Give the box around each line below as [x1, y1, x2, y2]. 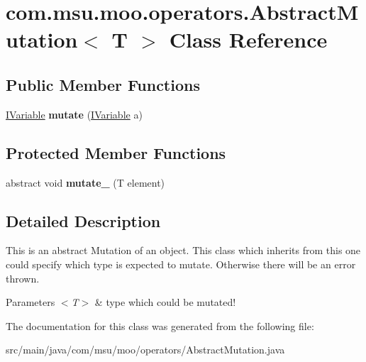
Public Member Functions [6, 73, 200, 95]
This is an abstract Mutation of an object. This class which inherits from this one [6, 243, 361, 258]
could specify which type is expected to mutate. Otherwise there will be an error [6, 256, 356, 271]
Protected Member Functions [6, 141, 226, 163]
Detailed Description [6, 209, 161, 231]
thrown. [6, 270, 40, 285]
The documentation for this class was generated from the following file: [6, 318, 314, 333]
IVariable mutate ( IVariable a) [6, 106, 143, 121]
